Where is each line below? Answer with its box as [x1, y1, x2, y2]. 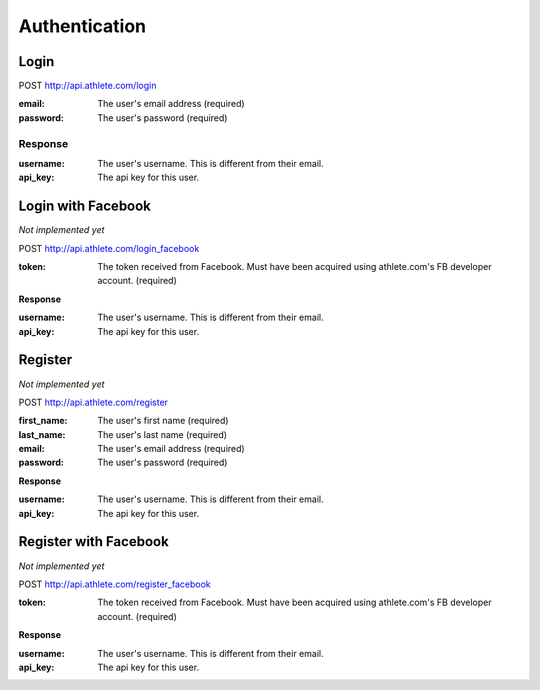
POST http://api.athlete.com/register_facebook [18, 578, 212, 590]
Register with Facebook [18, 533, 169, 550]
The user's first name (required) [97, 415, 229, 427]
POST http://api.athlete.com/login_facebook [18, 242, 200, 254]
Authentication [18, 15, 147, 37]
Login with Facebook [18, 198, 152, 215]
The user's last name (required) [97, 428, 228, 440]
